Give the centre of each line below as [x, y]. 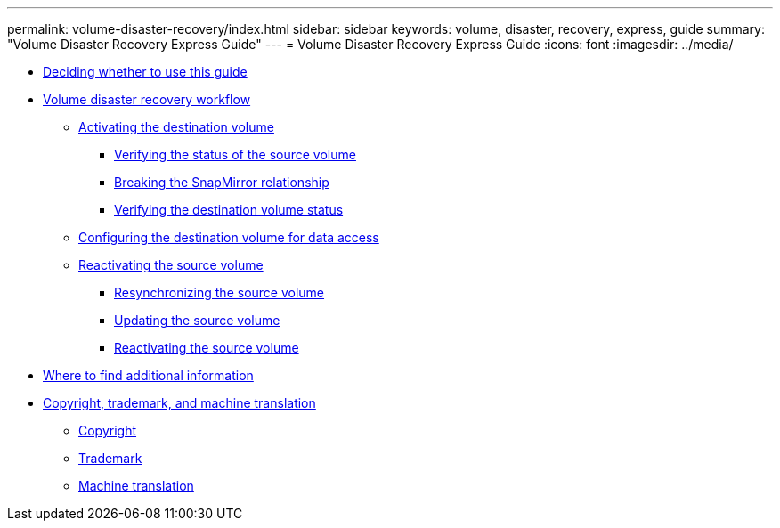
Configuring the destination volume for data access [229, 237]
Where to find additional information [148, 375]
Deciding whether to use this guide [145, 72]
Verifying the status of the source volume [235, 154]
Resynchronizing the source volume [219, 292]
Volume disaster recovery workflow [147, 99]
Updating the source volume [197, 320]
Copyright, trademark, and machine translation [179, 403]
